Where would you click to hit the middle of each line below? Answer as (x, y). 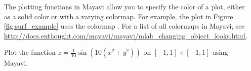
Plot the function (30, 52)
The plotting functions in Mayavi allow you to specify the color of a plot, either (125, 6)
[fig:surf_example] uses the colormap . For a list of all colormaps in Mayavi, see (124, 26)
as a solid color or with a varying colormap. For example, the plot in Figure (119, 16)
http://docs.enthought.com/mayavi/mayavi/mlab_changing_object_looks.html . (126, 35)
